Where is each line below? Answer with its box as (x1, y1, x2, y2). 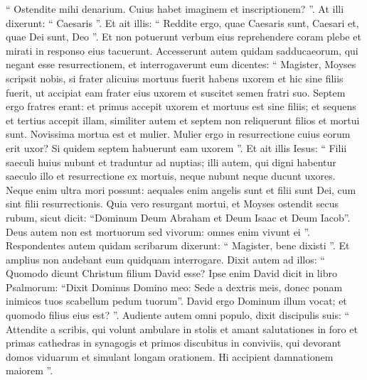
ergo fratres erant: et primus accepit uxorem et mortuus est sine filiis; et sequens (6, 99, 356, 114)
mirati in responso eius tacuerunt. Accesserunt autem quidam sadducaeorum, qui (6, 43, 358, 58)
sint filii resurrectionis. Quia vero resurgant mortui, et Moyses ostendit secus (6, 196, 339, 211)
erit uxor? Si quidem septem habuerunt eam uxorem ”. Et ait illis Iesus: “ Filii (6, 140, 347, 155)
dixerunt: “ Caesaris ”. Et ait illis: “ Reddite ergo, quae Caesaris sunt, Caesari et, (6, 15, 359, 30)
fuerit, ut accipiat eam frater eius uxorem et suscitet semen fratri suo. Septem (6, 85, 346, 99)
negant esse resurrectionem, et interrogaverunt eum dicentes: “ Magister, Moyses (6, 57, 356, 72)
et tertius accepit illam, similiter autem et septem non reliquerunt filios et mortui (6, 112, 360, 127)
